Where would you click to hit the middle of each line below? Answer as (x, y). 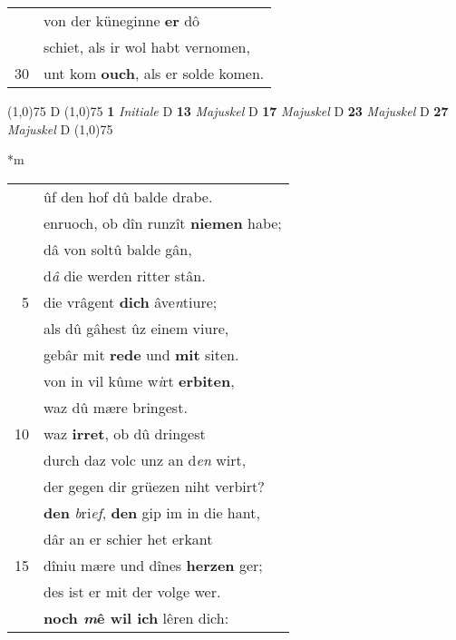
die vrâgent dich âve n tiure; (131, 301)
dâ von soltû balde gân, (118, 249)
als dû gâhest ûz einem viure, (136, 328)
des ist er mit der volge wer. (132, 591)
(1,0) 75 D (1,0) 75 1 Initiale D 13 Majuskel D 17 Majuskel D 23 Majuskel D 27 (228, 111)
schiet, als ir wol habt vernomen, (147, 47)
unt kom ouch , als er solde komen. (154, 73)
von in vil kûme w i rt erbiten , (139, 380)
